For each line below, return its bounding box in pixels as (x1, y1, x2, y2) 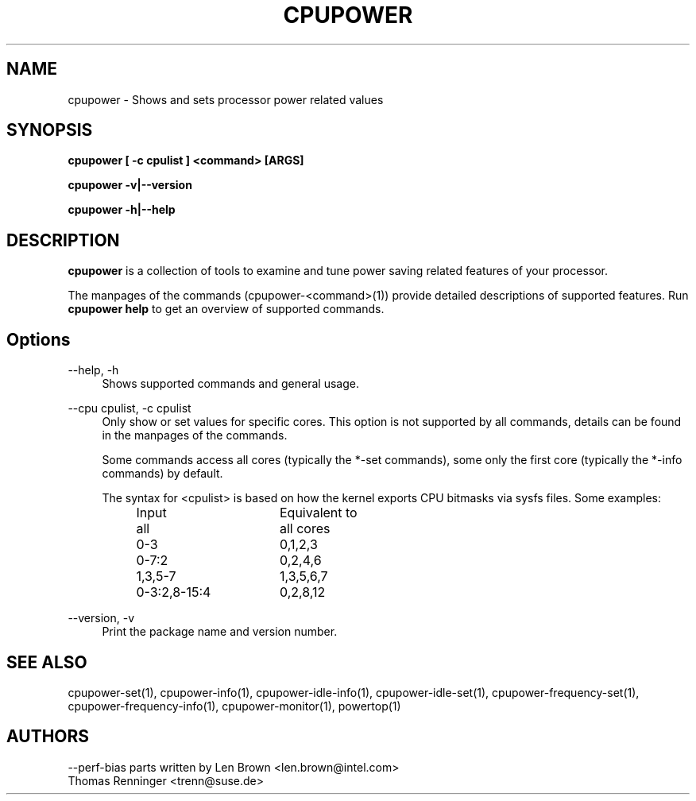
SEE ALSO (6, 652, 87, 672)
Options (6, 329, 71, 350)
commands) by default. (102, 466, 223, 481)
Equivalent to (279, 505, 358, 521)
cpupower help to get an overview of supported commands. (68, 302, 385, 316)
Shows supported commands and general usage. (102, 377, 359, 391)
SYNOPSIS (6, 120, 93, 141)
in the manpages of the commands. (102, 428, 288, 443)
